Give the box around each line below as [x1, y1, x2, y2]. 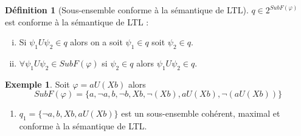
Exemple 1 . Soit [5, 77, 70, 90]
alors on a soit [70, 36, 123, 48]
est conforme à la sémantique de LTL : [5, 15, 149, 28]
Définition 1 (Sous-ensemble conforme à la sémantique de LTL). [5, 4, 249, 16]
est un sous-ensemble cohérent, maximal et [121, 107, 280, 120]
